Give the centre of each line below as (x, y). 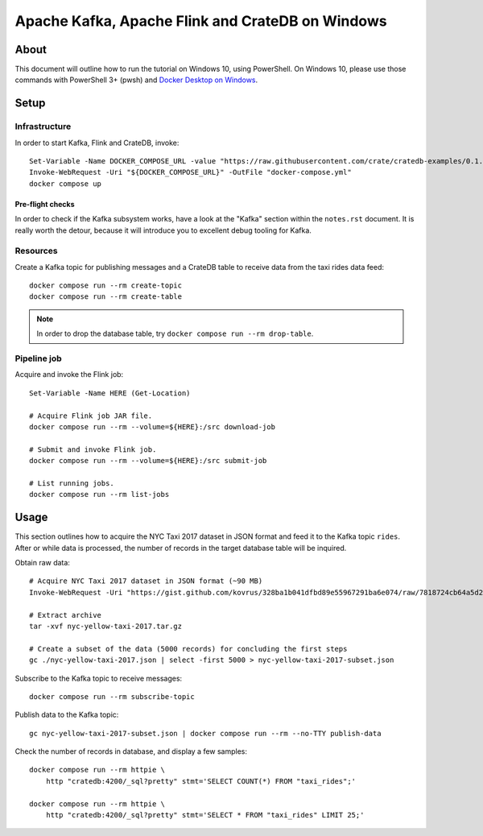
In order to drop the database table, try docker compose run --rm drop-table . (175, 333)
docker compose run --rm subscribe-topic (112, 696)
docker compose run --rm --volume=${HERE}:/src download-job (152, 426)
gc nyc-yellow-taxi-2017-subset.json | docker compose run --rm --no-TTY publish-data (205, 733)
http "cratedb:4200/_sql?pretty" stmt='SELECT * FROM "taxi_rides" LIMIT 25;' (205, 815)
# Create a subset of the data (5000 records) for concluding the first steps (188, 649)
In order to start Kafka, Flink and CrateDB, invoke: (97, 143)
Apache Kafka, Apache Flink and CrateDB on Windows (201, 21)
